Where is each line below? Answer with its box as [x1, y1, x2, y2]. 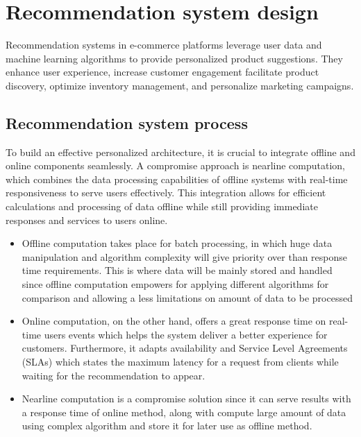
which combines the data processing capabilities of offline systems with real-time [6, 171, 348, 186]
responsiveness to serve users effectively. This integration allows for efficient [6, 185, 326, 200]
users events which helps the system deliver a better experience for [44, 327, 328, 341]
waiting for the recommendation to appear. [22, 368, 205, 382]
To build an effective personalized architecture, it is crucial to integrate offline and [6, 144, 355, 159]
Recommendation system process [6, 112, 248, 133]
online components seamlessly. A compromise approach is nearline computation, [6, 158, 346, 173]
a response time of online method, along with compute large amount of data [22, 404, 346, 419]
